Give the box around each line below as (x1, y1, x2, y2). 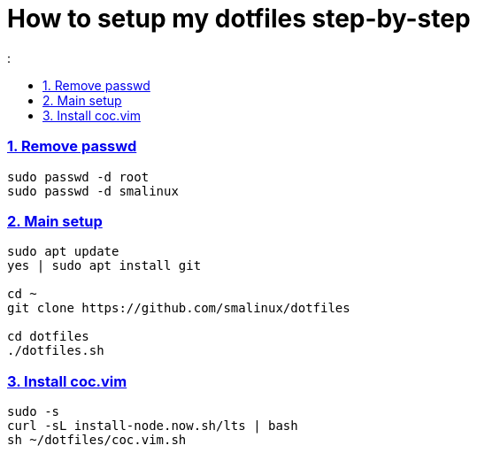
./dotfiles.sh (7, 343, 104, 358)
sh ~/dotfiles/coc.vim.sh (7, 433, 187, 447)
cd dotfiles (7, 329, 89, 344)
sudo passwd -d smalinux (7, 183, 179, 198)
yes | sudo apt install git (7, 258, 202, 273)
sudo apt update (7, 244, 119, 259)
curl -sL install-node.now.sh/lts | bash (7, 418, 298, 433)
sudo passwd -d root (7, 169, 150, 184)
